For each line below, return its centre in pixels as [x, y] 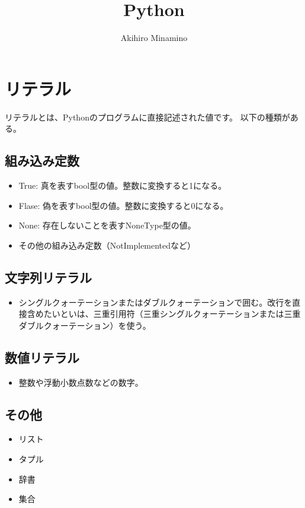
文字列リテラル [48, 277]
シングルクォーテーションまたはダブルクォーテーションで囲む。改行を [155, 302]
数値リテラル [42, 357]
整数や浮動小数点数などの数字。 [81, 382]
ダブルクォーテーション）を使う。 [85, 325]
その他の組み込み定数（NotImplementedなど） [107, 245]
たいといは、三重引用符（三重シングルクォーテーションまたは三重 [172, 314]
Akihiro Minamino [154, 38]
